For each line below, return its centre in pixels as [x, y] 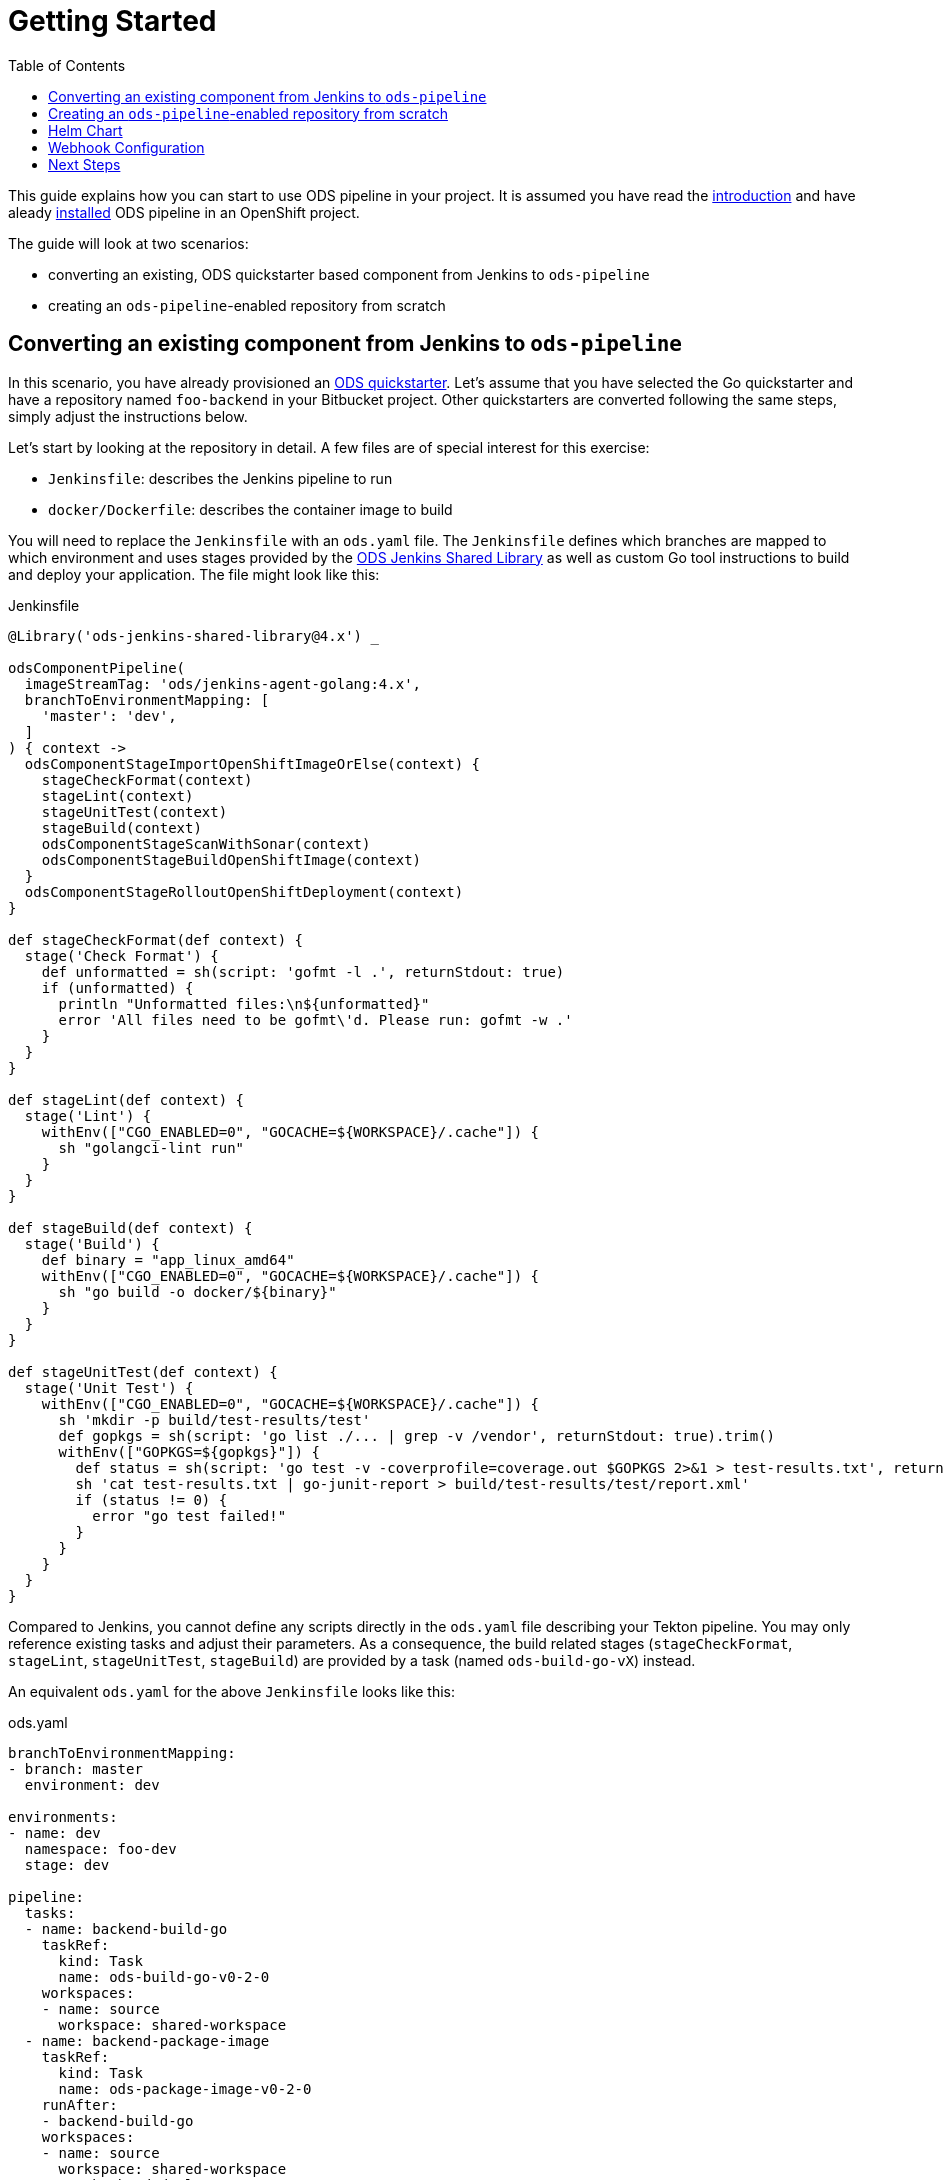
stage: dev [67, 1864]
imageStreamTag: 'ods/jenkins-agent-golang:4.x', [223, 683]
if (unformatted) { [117, 987]
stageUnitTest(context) [134, 811]
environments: [63, 1816]
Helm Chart [85, 130]
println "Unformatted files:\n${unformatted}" [244, 1003]
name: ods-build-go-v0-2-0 [164, 1976]
